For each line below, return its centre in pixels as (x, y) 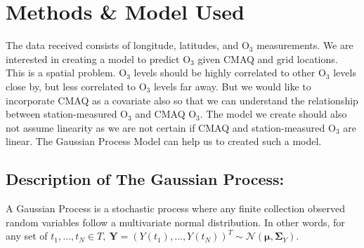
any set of (27, 236)
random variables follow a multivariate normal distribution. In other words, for (175, 222)
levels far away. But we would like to (232, 86)
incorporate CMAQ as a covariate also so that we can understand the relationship (182, 100)
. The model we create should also (273, 114)
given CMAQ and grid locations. (268, 58)
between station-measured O (67, 114)
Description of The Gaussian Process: (145, 179)
